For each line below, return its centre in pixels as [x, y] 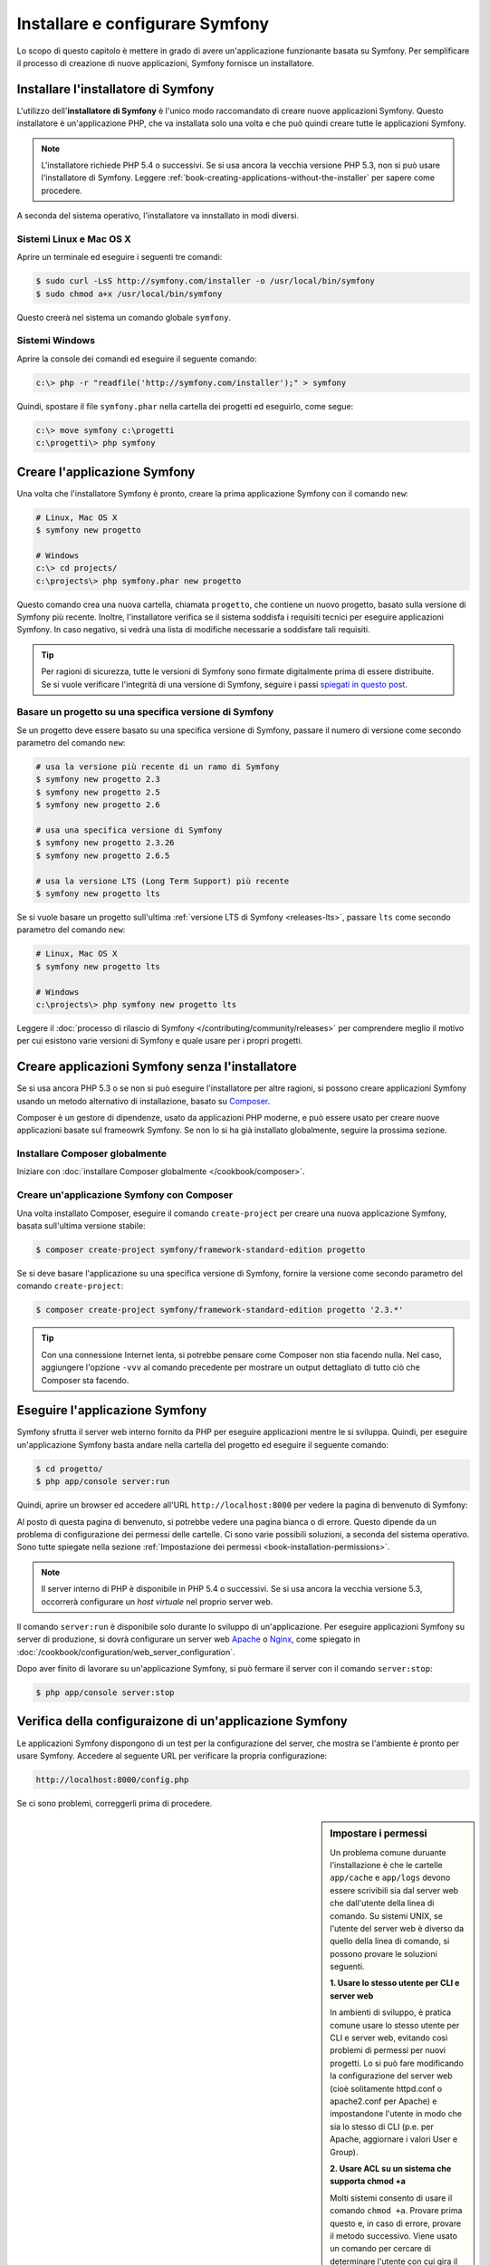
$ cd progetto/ [69, 1469]
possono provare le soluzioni [384, 1953]
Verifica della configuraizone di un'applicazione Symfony [182, 1721]
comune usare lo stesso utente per [395, 2025]
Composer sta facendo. [85, 1380]
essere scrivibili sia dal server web [394, 1890]
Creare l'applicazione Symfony [106, 472]
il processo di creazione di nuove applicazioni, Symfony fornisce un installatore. [165, 63]
